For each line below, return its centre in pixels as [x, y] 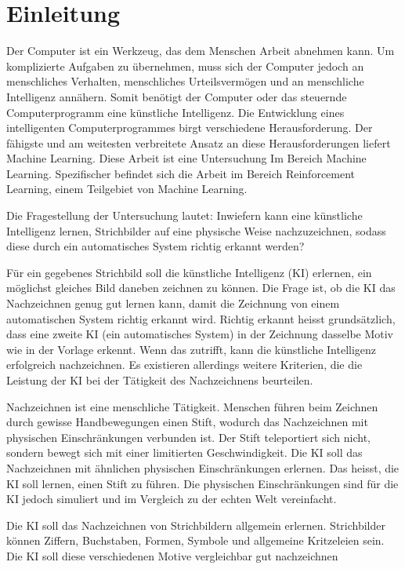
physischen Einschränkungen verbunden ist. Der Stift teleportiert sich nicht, [188, 437]
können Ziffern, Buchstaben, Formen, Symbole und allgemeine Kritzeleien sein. [195, 540]
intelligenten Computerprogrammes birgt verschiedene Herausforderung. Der [190, 128]
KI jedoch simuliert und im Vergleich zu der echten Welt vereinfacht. [172, 499]
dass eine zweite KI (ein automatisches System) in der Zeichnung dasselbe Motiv [200, 334]
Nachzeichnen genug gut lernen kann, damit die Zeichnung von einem [173, 303]
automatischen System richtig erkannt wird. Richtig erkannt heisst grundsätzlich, [201, 318]
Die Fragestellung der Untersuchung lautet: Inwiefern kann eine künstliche [184, 215]
